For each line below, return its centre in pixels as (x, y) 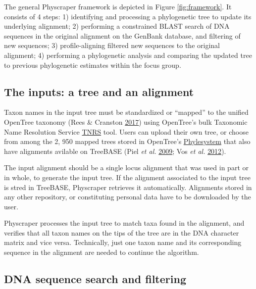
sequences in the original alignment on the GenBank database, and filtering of (122, 35)
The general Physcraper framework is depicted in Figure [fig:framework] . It (118, 6)
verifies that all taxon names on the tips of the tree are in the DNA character (122, 232)
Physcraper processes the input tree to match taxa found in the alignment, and (124, 223)
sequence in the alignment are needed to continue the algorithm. (102, 252)
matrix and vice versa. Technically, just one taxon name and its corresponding (123, 242)
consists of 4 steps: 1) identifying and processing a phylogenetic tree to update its (128, 16)
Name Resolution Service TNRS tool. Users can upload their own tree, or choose (126, 131)
